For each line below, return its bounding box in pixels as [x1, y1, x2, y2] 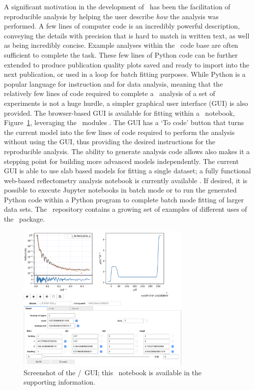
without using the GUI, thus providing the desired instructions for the [4, 136, 216, 147]
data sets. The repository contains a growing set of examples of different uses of [4, 204, 247, 214]
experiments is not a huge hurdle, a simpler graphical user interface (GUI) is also [4, 97, 248, 108]
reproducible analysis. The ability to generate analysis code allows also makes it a [4, 146, 250, 156]
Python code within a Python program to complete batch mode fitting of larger [4, 194, 244, 204]
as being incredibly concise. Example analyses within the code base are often [4, 40, 238, 50]
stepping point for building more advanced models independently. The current [4, 156, 239, 166]
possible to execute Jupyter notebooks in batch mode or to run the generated [4, 185, 237, 195]
